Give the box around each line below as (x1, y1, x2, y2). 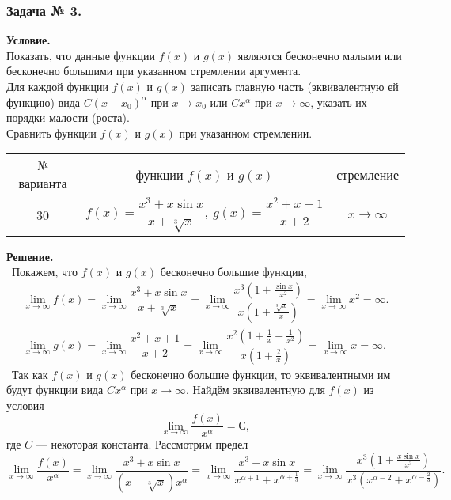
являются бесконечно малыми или (237, 47, 402, 63)
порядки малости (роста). (6, 109, 130, 126)
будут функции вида (6, 381, 104, 398)
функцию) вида (6, 93, 81, 110)
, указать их (310, 93, 367, 110)
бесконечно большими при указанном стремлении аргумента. (6, 62, 301, 79)
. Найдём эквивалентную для (186, 381, 325, 398)
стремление (336, 165, 399, 184)
